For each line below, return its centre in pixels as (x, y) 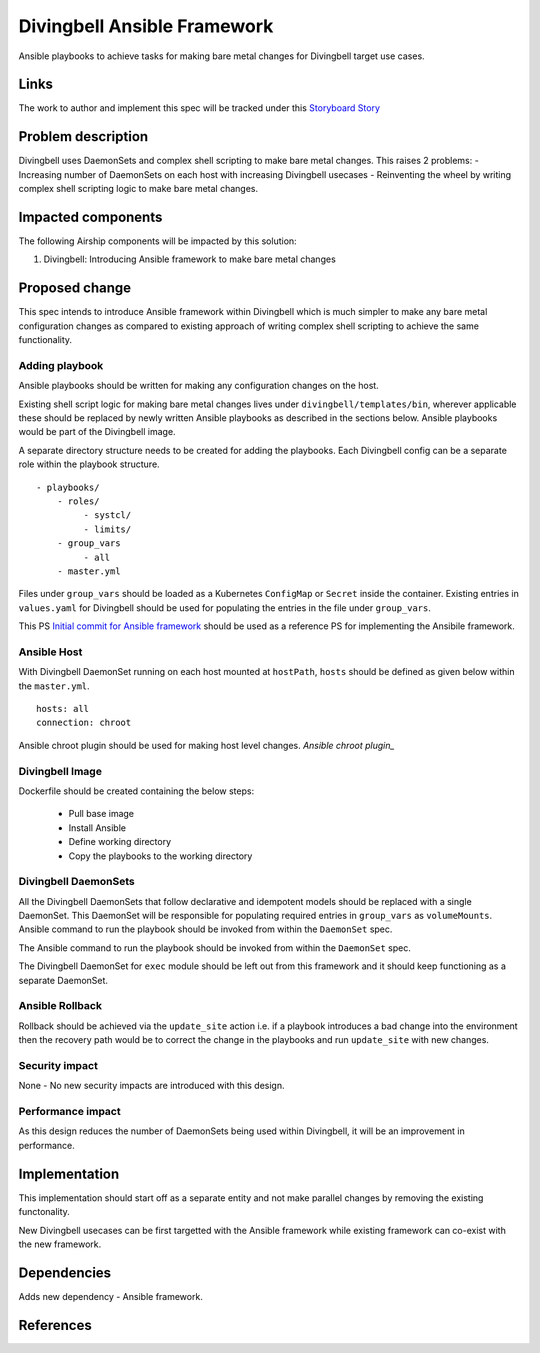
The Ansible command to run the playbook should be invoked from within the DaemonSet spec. (215, 947)
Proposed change (75, 288)
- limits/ (107, 529)
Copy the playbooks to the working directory (160, 856)
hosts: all (63, 709)
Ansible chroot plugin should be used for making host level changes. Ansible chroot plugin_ (206, 745)
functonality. (44, 1212)
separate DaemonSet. (63, 980)
